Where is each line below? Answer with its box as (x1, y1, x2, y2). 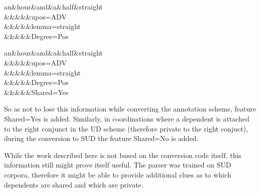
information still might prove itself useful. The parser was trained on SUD (4, 159, 231, 170)
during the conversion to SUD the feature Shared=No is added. (4, 133, 199, 143)
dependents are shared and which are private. (4, 179, 143, 189)
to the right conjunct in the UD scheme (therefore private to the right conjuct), (4, 123, 248, 133)
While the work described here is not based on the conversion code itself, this (4, 149, 241, 160)
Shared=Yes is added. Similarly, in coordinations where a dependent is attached (4, 113, 249, 123)
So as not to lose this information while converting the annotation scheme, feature (4, 103, 256, 114)
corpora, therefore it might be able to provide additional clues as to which (4, 169, 231, 179)
